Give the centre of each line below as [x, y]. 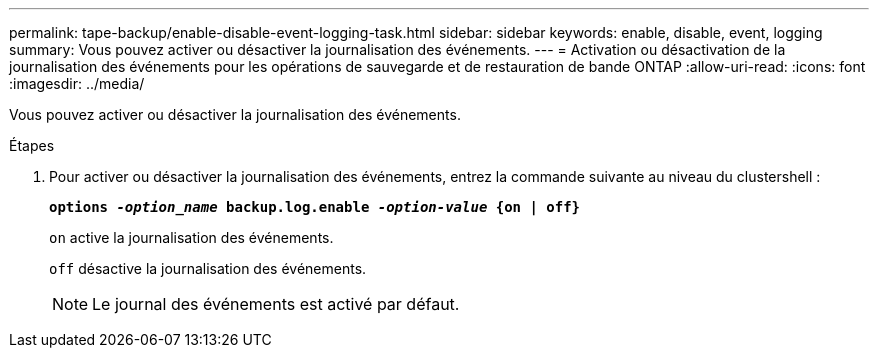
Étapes [32, 145]
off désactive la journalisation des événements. [208, 268]
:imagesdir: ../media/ [77, 83]
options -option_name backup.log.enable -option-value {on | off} [315, 207]
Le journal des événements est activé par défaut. [276, 304]
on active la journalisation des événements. [191, 237]
